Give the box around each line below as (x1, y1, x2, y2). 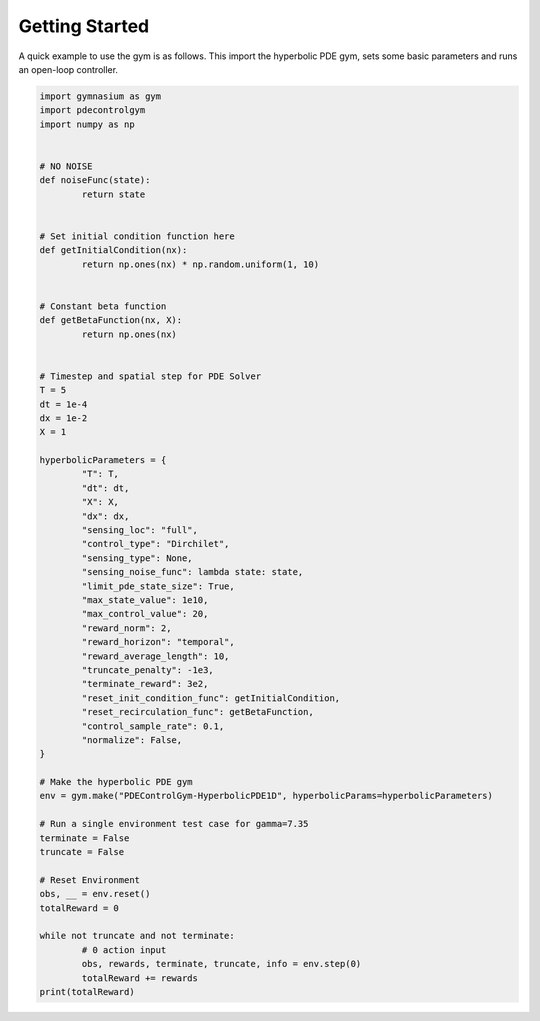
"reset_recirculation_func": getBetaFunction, (81, 706, 314, 718)
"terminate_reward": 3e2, (81, 678, 209, 690)
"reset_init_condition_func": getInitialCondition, (81, 692, 341, 704)
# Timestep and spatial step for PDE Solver (39, 370, 262, 382)
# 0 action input (81, 944, 167, 955)
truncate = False (39, 846, 125, 858)
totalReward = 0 (39, 902, 120, 914)
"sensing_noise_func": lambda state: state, (81, 566, 304, 578)
